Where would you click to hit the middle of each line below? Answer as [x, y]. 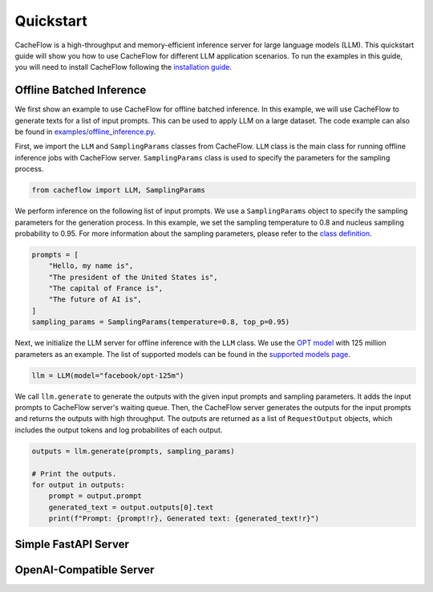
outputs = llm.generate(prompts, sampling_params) [134, 451]
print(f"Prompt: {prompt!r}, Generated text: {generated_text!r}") [184, 519]
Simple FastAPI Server [72, 544]
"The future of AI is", [95, 300]
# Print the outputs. [74, 474]
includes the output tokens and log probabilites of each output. [119, 430]
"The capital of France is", [106, 288]
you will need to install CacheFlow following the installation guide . [123, 67]
